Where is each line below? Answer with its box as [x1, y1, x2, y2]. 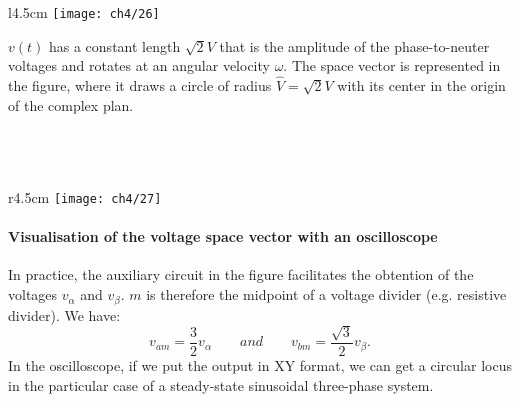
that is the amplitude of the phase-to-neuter [219, 35, 490, 56]
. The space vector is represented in [283, 55, 501, 76]
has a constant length [48, 35, 181, 56]
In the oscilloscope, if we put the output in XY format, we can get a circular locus [8, 354, 512, 375]
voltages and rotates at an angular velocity [8, 55, 270, 76]
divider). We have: [8, 304, 121, 325]
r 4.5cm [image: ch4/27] [8, 187, 162, 208]
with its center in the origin [337, 75, 506, 96]
